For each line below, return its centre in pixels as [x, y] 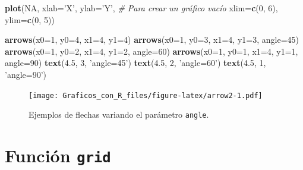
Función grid [58, 155]
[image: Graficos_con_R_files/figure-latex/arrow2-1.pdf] [146, 95]
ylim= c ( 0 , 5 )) [30, 19]
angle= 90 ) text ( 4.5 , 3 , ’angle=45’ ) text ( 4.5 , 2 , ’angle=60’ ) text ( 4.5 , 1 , [135, 63]
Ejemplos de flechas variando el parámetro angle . [119, 114]
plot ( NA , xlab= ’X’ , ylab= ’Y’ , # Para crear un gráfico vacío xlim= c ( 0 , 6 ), [141, 8]
